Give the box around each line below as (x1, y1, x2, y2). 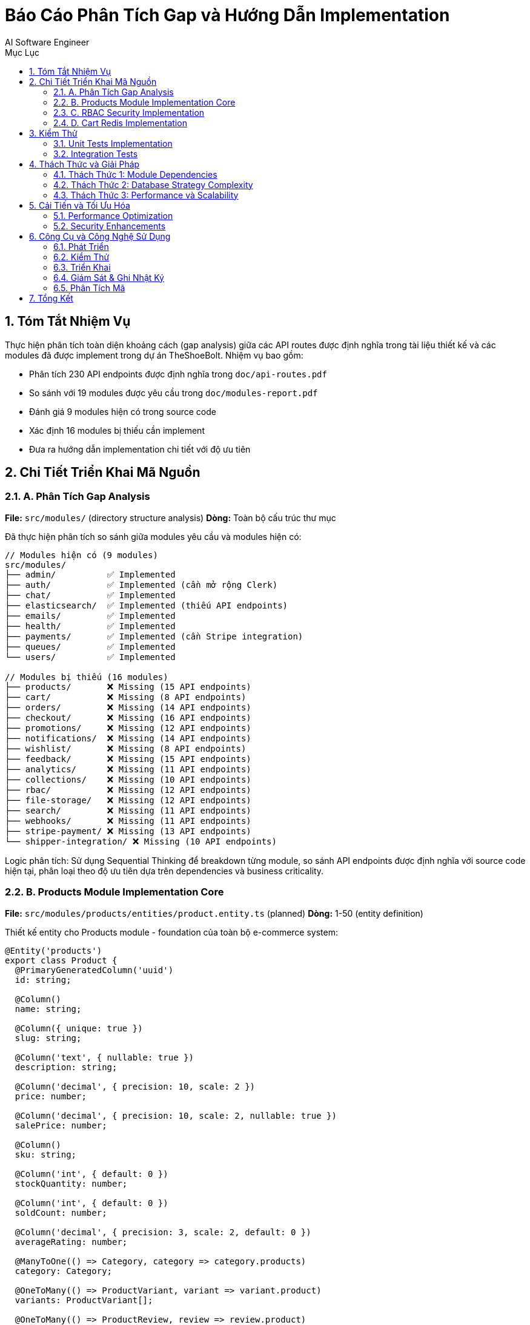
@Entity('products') (5, 945, 102, 956)
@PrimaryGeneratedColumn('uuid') (15, 965, 174, 975)
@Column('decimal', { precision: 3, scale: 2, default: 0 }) (15, 1227, 311, 1237)
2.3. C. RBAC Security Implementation (53, 107, 205, 118)
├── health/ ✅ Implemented (5, 621, 176, 631)
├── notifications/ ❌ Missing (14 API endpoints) (5, 733, 251, 743)
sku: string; (15, 1149, 77, 1159)
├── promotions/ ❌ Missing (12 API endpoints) (5, 723, 251, 733)
